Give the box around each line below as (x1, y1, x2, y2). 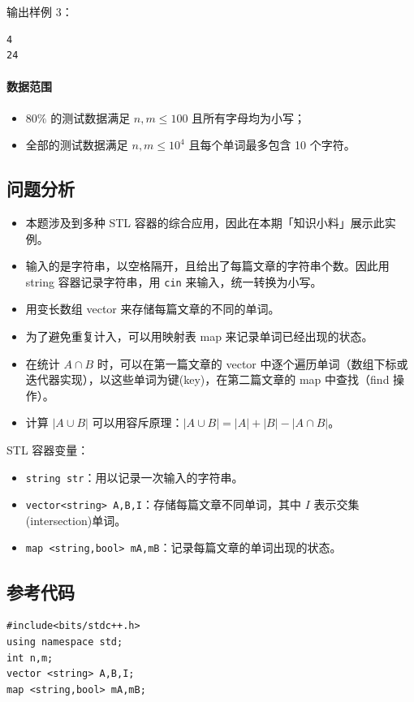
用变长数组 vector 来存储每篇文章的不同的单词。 (25, 300, 280, 317)
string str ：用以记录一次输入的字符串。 (25, 468, 244, 485)
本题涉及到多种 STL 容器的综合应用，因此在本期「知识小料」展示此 (25, 213, 385, 230)
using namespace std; (6, 635, 123, 648)
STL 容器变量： (6, 441, 89, 458)
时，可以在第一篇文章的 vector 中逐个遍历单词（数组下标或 (97, 355, 408, 372)
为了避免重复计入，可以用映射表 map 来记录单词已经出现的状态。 (25, 328, 373, 344)
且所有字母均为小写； (192, 109, 306, 126)
